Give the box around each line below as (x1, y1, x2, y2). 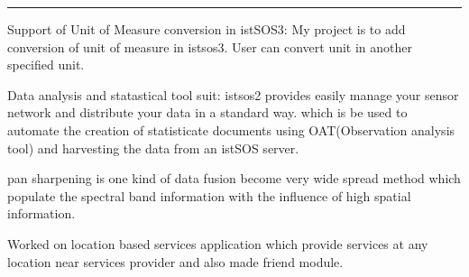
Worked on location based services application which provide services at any (7, 234, 428, 253)
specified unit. (7, 55, 85, 74)
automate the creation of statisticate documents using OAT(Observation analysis (7, 120, 455, 139)
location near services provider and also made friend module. (7, 252, 344, 271)
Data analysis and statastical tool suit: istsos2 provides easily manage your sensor (7, 85, 459, 104)
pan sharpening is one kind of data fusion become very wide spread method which (7, 169, 461, 188)
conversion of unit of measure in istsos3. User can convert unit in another (7, 37, 413, 56)
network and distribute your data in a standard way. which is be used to (7, 103, 408, 122)
